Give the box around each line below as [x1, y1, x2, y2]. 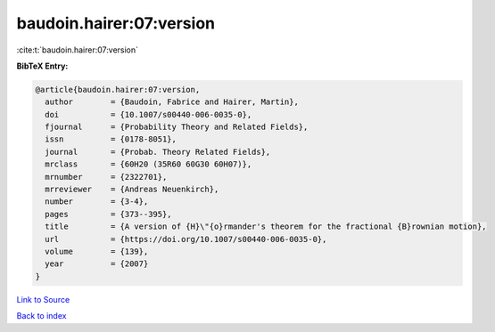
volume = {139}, [45, 247, 149, 256]
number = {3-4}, [45, 197, 149, 206]
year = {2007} [45, 259, 149, 269]
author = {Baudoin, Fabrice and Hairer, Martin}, [45, 97, 299, 107]
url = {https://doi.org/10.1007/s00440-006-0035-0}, [45, 234, 327, 244]
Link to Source [16, 294, 70, 304]
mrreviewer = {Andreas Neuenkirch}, [45, 184, 219, 195]
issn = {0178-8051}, [45, 134, 177, 144]
